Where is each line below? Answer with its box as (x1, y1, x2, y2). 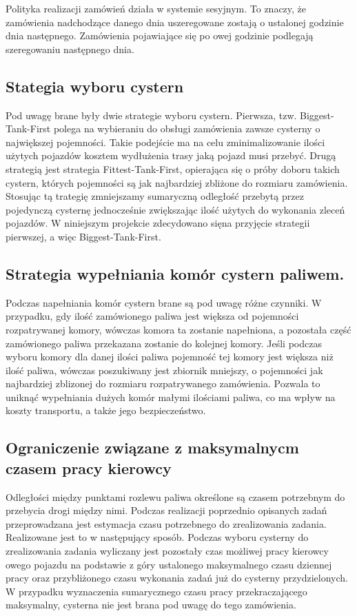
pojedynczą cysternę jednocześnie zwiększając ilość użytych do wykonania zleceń (6, 202, 345, 216)
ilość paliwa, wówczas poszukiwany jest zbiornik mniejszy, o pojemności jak (6, 362, 323, 377)
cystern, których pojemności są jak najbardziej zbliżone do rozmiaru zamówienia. (6, 175, 348, 189)
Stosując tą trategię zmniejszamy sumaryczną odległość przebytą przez (6, 189, 304, 203)
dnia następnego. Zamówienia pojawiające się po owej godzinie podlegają (6, 28, 314, 43)
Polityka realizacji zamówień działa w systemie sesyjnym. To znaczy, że (6, 1, 307, 15)
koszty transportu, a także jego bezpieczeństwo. (6, 403, 206, 418)
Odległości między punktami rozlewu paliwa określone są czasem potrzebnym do (6, 489, 345, 504)
